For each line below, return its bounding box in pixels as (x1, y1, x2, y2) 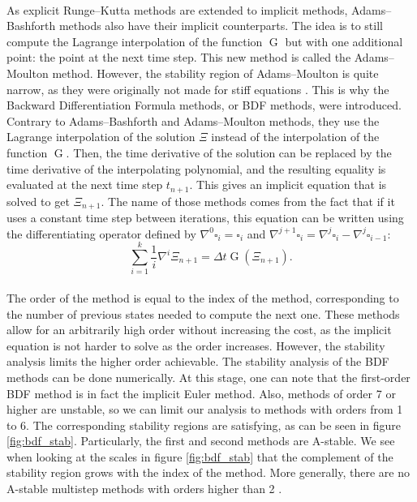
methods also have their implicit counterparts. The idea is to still (58, 17, 383, 34)
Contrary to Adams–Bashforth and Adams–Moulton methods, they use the (6, 112, 380, 129)
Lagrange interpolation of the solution (6, 128, 196, 145)
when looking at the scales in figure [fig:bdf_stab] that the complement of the (6, 448, 393, 465)
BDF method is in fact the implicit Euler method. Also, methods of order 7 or (6, 384, 396, 401)
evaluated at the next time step (6, 176, 163, 193)
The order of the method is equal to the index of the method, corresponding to (6, 289, 399, 306)
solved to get (6, 192, 70, 209)
